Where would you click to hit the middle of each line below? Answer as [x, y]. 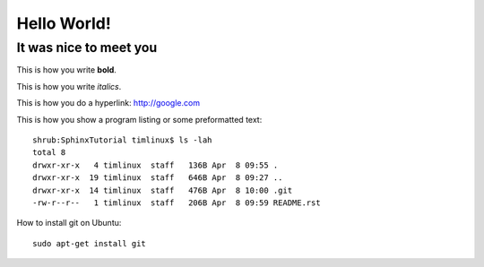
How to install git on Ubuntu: [69, 223]
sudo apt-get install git [90, 243]
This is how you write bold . [66, 70]
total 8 [49, 153]
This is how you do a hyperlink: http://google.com [108, 103]
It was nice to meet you [87, 47]
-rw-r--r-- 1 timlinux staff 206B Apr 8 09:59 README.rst [177, 202]
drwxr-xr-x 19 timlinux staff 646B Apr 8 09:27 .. [158, 178]
